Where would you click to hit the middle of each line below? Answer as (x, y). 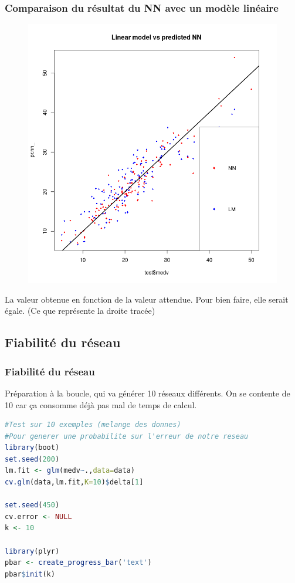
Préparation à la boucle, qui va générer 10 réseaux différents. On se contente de (147, 393)
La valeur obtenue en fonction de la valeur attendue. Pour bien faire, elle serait (147, 299)
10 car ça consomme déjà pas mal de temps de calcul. (101, 404)
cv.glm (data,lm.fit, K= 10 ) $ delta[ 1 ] (74, 482)
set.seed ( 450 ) (32, 505)
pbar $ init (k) (30, 574)
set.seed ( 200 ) (32, 459)
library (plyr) (32, 551)
